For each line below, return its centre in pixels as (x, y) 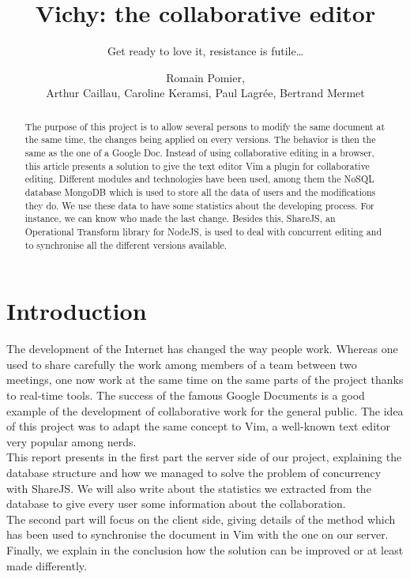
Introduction (77, 311)
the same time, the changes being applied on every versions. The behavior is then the (200, 139)
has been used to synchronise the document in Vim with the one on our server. (197, 534)
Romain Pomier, (205, 77)
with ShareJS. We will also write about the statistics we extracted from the (189, 488)
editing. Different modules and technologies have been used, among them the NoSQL (199, 179)
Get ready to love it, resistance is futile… (205, 51)
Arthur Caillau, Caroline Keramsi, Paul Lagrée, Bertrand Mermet (205, 93)
